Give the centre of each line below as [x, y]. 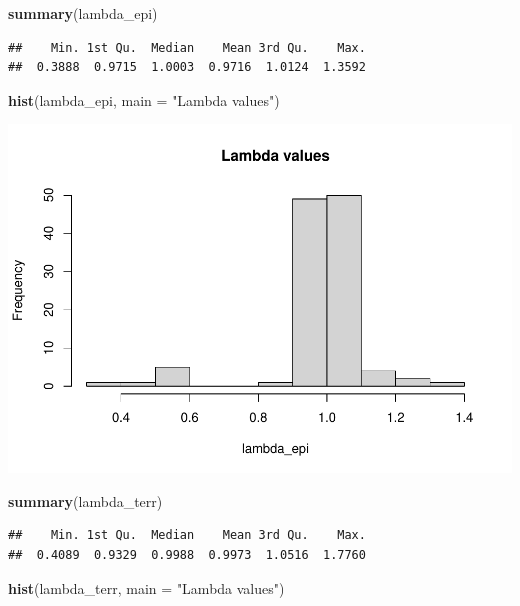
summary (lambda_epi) [83, 13]
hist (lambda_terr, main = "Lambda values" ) [146, 587]
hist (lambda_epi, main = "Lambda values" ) [144, 99]
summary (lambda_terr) [85, 500]
